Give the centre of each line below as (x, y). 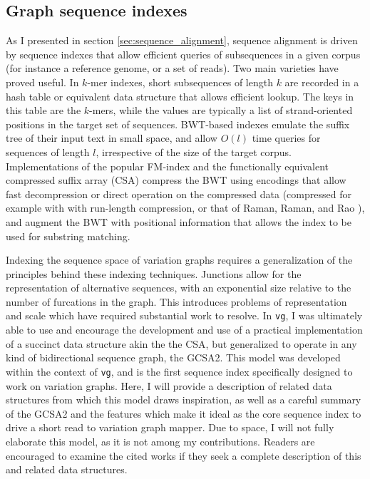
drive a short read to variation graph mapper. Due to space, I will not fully (170, 427)
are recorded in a (322, 82)
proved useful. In (42, 82)
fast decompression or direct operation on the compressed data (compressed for (179, 194)
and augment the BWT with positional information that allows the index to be (179, 221)
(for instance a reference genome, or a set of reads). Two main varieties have (172, 68)
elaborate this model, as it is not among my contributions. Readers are (160, 441)
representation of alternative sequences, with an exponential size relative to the (179, 288)
